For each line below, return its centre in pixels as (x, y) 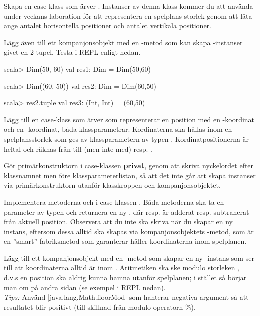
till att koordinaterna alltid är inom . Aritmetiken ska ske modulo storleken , (122, 268)
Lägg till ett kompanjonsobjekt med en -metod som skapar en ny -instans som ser (129, 258)
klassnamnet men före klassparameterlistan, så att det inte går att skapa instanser (130, 175)
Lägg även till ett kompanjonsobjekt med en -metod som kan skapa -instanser (123, 42)
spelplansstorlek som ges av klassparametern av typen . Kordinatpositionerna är (127, 139)
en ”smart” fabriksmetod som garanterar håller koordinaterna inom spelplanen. (125, 241)
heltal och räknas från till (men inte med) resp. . (78, 149)
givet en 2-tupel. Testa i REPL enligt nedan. (72, 52)
